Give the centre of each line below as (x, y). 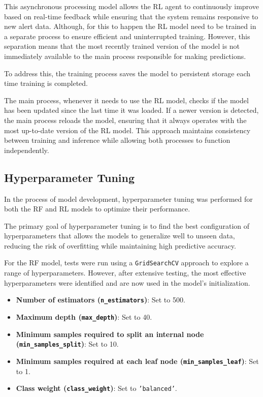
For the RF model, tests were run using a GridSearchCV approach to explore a (126, 263)
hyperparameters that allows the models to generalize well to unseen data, (120, 236)
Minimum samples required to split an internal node (110, 334)
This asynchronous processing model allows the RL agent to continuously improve (131, 6)
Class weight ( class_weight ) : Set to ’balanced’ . (96, 388)
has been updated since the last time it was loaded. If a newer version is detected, (131, 110)
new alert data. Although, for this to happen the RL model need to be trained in (130, 26)
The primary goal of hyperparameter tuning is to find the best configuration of (127, 225)
